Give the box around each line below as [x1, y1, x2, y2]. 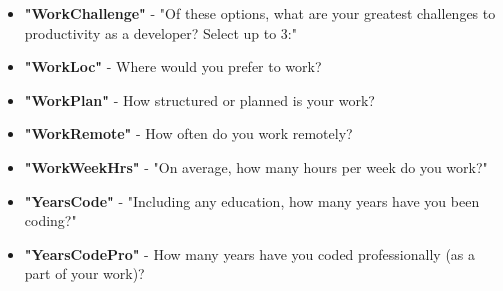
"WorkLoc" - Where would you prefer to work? [24, 56, 322, 77]
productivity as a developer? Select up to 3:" [24, 22, 297, 43]
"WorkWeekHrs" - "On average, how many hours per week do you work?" [24, 156, 488, 177]
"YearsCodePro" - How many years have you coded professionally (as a [24, 243, 476, 264]
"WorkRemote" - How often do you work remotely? [24, 123, 353, 144]
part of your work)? [24, 263, 145, 284]
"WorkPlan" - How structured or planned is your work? [24, 89, 375, 110]
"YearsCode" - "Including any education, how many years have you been [24, 190, 480, 211]
